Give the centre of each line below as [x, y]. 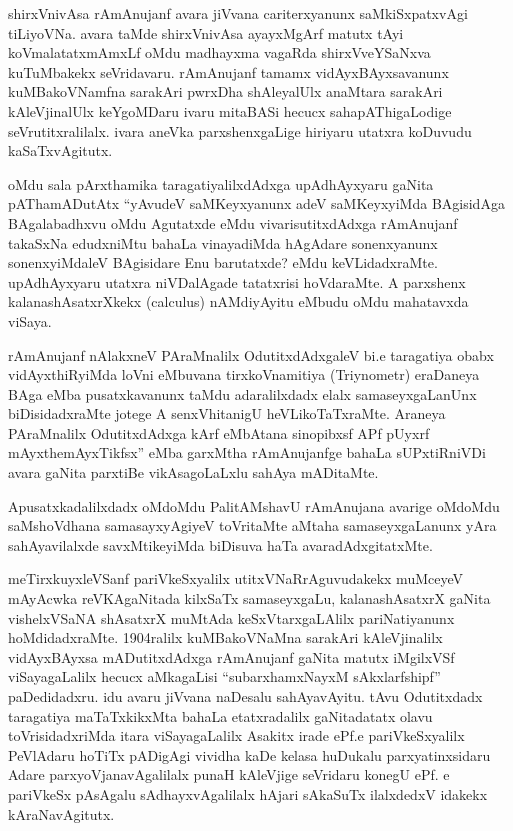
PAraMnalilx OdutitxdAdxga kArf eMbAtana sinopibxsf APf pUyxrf [219, 432]
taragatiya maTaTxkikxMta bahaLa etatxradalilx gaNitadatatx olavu [220, 715]
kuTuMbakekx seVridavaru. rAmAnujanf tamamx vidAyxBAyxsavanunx [228, 71]
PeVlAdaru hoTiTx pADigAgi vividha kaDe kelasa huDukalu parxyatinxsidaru [249, 754]
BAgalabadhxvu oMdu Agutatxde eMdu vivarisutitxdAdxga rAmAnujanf [233, 222]
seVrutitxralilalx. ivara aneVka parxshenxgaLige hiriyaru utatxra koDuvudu [240, 130]
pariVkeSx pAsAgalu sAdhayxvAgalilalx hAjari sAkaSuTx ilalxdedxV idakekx [248, 793]
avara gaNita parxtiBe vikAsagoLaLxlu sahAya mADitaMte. [193, 472]
